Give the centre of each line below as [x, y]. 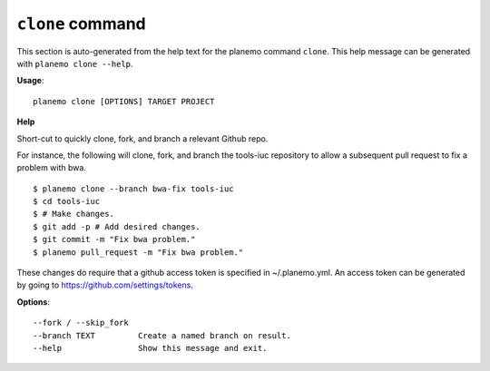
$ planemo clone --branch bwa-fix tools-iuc [134, 189]
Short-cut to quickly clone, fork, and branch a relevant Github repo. [142, 138]
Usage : [30, 81]
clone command [82, 24]
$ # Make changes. [74, 214]
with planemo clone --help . [75, 63]
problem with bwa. [51, 168]
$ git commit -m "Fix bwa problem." [114, 239]
